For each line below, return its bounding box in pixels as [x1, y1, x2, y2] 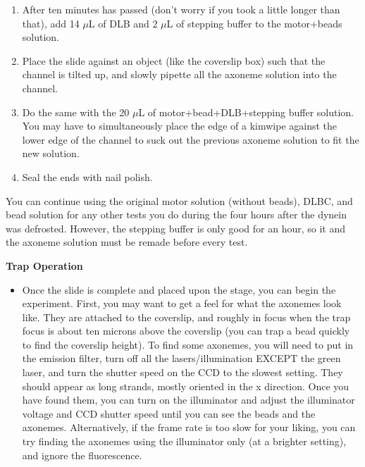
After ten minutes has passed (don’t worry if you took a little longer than [22, 2, 340, 16]
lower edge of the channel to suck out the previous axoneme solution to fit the [22, 132, 359, 147]
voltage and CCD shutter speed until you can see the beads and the [22, 406, 316, 421]
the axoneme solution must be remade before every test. [6, 235, 248, 249]
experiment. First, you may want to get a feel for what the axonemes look [22, 296, 342, 311]
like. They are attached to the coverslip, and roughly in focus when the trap [22, 309, 351, 324]
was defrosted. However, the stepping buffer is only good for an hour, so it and [6, 220, 346, 235]
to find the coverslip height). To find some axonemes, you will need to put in [22, 337, 354, 351]
